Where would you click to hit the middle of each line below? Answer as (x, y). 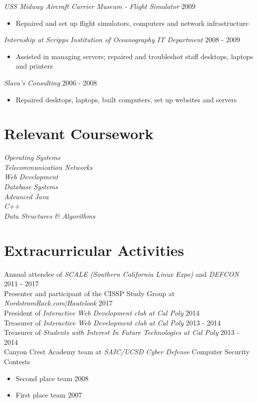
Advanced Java (27, 196)
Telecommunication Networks (48, 167)
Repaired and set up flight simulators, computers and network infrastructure (132, 23)
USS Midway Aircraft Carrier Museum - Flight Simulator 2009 (100, 6)
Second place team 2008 (52, 378)
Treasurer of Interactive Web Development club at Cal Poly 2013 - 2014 (113, 322)
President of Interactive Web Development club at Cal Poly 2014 (102, 312)
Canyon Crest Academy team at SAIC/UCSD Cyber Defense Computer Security (127, 352)
